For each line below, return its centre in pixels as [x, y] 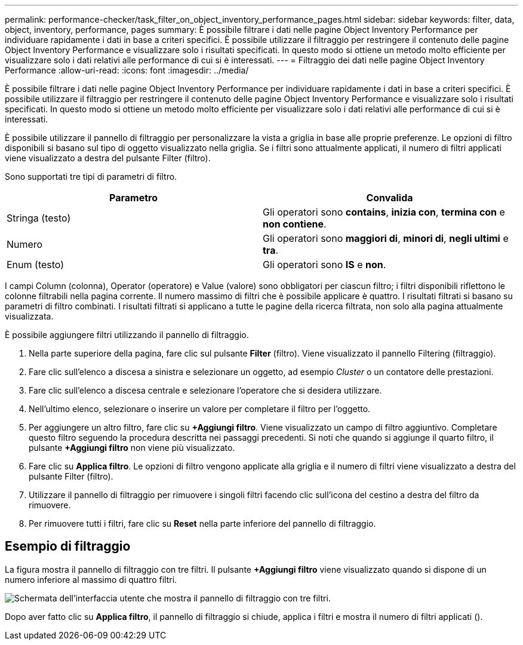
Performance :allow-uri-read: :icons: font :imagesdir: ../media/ [127, 70]
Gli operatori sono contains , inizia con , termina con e [384, 212]
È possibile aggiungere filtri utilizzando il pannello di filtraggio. [127, 335]
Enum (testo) [36, 265]
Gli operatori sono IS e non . [324, 265]
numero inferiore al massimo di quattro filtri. [91, 579]
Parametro [133, 198]
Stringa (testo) [39, 218]
